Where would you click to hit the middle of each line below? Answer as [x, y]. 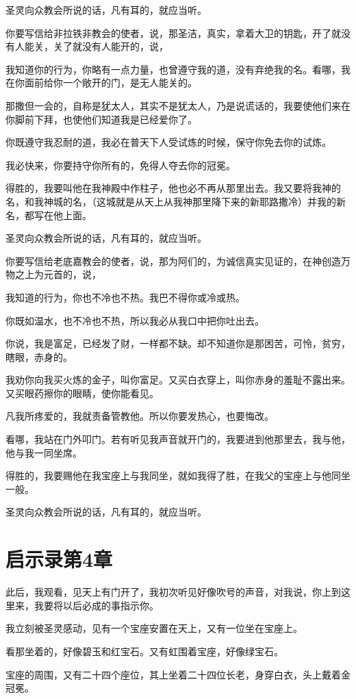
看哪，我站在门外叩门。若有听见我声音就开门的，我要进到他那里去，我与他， [178, 439]
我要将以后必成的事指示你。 [96, 605]
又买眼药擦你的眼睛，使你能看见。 [82, 393]
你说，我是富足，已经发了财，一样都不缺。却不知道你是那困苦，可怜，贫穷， [178, 343]
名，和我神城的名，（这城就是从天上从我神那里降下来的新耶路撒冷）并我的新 [176, 201]
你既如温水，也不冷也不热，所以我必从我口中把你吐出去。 [135, 320]
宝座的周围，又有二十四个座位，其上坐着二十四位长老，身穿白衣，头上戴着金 [178, 674]
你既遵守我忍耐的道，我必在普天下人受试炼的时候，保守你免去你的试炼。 [168, 142]
